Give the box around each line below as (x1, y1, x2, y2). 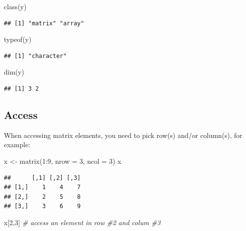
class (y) (4, 1, 27, 11)
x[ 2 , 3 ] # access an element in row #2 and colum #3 (4, 217, 161, 227)
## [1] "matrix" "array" (4, 19, 84, 27)
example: (4, 139, 31, 150)
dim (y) (4, 67, 24, 77)
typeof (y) (4, 34, 32, 44)
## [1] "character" (4, 52, 67, 59)
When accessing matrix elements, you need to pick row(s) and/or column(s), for (4, 130, 243, 140)
